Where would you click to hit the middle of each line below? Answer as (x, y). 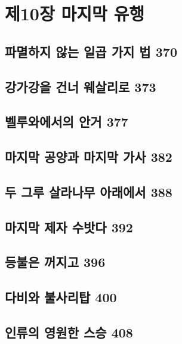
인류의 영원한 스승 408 (69, 332)
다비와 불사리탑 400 (61, 297)
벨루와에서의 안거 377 (67, 122)
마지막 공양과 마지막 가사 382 (89, 157)
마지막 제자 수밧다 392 (69, 227)
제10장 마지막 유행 (75, 13)
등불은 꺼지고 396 (55, 262)
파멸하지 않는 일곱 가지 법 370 (91, 51)
